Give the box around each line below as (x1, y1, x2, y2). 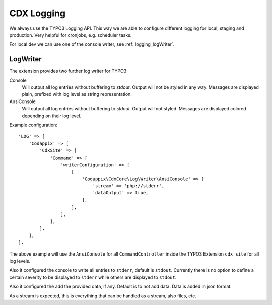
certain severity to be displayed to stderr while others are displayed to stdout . (9, 274, 177, 280)
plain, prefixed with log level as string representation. (22, 91, 132, 97)
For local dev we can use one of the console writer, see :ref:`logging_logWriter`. (9, 41, 175, 47)
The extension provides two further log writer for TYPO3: (9, 68, 128, 74)
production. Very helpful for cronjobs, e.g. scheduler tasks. (9, 32, 132, 38)
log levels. (9, 258, 31, 264)
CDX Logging (9, 8, 65, 19)
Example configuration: (9, 122, 58, 128)
